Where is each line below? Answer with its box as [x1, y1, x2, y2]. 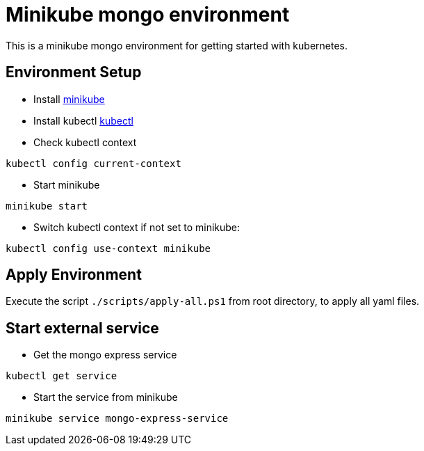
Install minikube [33, 93, 105, 105]
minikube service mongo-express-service [6, 413, 229, 425]
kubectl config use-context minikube [6, 242, 211, 254]
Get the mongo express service [33, 349, 177, 361]
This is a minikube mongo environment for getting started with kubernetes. [6, 39, 348, 52]
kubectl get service [6, 370, 117, 382]
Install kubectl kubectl [33, 114, 133, 127]
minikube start [6, 200, 88, 212]
